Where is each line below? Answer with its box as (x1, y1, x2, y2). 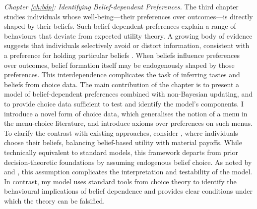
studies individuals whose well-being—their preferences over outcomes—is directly (4, 11, 253, 21)
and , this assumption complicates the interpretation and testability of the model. (4, 166, 253, 177)
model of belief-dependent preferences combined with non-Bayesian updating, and (4, 89, 253, 99)
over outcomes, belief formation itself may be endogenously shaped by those (4, 59, 235, 70)
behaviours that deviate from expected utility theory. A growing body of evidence (4, 30, 253, 41)
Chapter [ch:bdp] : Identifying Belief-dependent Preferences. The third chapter (4, 1, 239, 11)
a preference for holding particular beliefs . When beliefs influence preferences (4, 50, 240, 60)
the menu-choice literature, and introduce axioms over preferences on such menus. (4, 118, 253, 128)
